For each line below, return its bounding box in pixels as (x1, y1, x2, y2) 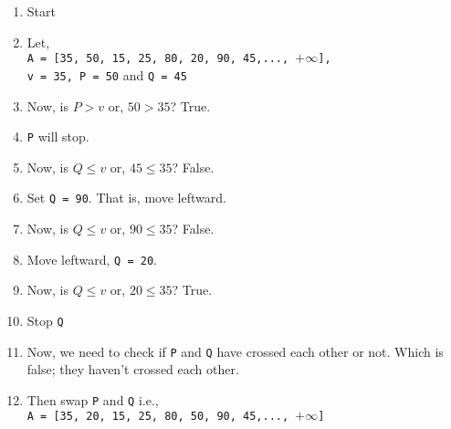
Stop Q (26, 310, 64, 330)
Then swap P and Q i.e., (26, 390, 159, 409)
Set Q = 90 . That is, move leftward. (26, 188, 226, 207)
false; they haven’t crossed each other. (26, 360, 239, 379)
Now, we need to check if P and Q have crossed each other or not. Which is (26, 341, 444, 361)
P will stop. (26, 127, 89, 146)
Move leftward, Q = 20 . (26, 249, 157, 268)
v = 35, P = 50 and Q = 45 (26, 65, 187, 84)
